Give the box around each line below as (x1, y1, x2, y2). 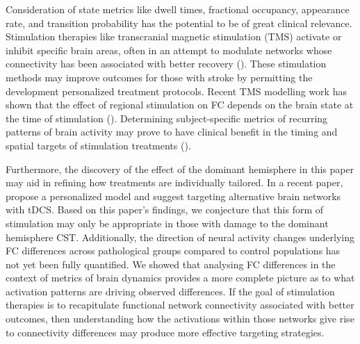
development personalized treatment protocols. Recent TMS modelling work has (6, 83, 347, 98)
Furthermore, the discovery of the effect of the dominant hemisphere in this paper (6, 161, 354, 176)
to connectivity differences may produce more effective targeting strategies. (6, 325, 325, 339)
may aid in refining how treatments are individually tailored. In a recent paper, (6, 175, 343, 190)
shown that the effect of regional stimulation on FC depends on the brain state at (6, 97, 354, 112)
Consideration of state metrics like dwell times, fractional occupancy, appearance (6, 2, 350, 16)
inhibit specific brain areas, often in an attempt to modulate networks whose (6, 42, 332, 57)
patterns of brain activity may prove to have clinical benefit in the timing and (6, 124, 338, 139)
